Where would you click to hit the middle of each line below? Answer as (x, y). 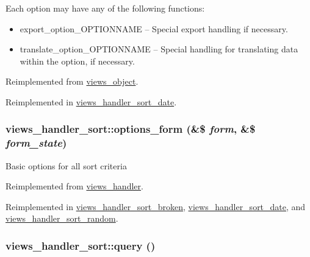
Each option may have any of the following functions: (105, 8)
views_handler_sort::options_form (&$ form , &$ (131, 129)
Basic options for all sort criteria (66, 165)
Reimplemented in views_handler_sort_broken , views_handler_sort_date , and (156, 206)
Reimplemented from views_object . (72, 81)
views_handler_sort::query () (81, 245)
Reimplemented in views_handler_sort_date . (91, 101)
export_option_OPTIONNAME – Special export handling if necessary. (154, 28)
